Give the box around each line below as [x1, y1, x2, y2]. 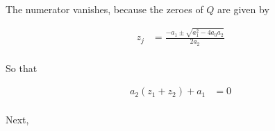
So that [6, 60, 37, 75]
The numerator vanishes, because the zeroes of [6, 2, 203, 16]
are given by [217, 2, 269, 16]
